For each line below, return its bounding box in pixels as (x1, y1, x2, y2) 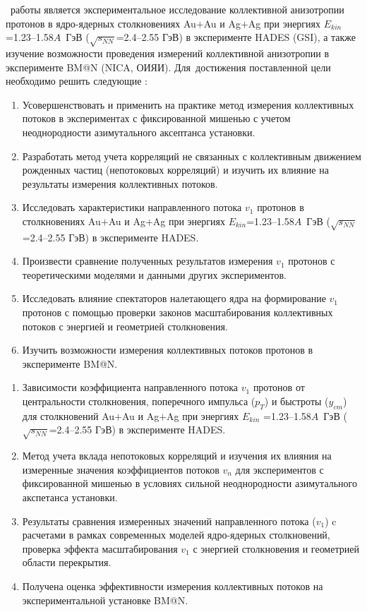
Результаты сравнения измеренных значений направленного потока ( (22, 513, 316, 528)
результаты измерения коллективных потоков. (22, 176, 218, 191)
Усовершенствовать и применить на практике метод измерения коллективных (22, 97, 354, 112)
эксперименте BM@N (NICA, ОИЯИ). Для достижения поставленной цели (6, 59, 331, 74)
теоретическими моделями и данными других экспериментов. (22, 267, 287, 282)
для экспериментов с (235, 462, 324, 476)
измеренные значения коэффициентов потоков (22, 462, 219, 476)
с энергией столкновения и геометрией (193, 541, 359, 556)
